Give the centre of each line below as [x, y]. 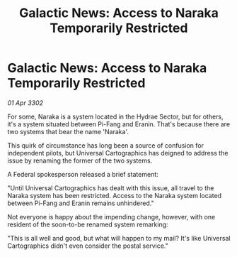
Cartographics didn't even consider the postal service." [88, 246]
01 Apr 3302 [25, 103]
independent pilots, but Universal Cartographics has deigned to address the [118, 153]
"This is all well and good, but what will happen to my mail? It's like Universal [119, 238]
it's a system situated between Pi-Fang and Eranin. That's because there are [119, 124]
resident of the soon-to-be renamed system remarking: [88, 224]
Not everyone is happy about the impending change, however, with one [111, 217]
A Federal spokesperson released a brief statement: [83, 174]
